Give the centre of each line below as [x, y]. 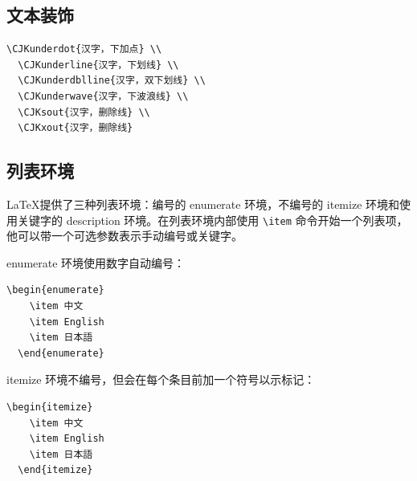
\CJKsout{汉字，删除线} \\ [84, 112]
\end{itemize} [55, 470]
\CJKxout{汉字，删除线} [76, 128]
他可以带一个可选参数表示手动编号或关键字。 [125, 236]
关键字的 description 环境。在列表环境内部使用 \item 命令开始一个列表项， [213, 220]
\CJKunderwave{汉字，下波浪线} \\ [103, 96]
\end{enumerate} [61, 353]
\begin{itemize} [50, 407]
